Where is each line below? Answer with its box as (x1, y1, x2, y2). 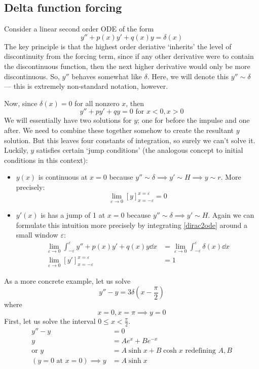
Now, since (4, 97, 38, 108)
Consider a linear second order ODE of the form (4, 23, 154, 34)
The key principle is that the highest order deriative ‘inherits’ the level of (4, 41, 232, 51)
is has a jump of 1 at (41, 210, 105, 220)
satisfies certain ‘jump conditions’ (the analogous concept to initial (36, 145, 243, 155)
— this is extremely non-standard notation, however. (4, 81, 168, 91)
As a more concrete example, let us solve (4, 275, 131, 286)
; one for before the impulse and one (137, 115, 250, 125)
